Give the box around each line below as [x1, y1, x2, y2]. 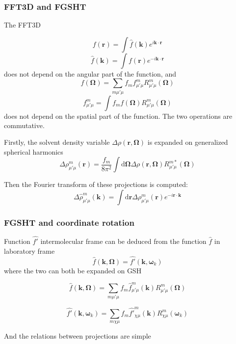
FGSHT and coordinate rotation [4, 216, 134, 228]
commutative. [4, 120, 45, 131]
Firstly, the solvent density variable [4, 136, 110, 147]
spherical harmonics [4, 146, 63, 157]
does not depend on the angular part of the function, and [4, 68, 176, 79]
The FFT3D [4, 20, 41, 30]
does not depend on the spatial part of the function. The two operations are [4, 110, 233, 121]
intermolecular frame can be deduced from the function [40, 236, 207, 246]
